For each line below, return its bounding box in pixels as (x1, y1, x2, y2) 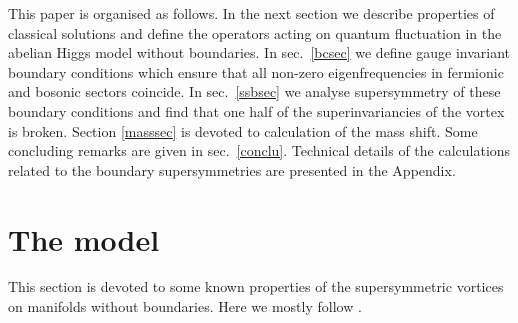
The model (8, 218, 160, 259)
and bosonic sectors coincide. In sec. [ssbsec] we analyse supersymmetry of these (8, 81, 501, 102)
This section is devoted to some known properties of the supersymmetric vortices (8, 276, 504, 297)
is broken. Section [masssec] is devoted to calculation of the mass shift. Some (8, 120, 478, 141)
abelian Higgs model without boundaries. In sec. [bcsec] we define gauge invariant (8, 42, 511, 63)
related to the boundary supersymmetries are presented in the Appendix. (8, 159, 456, 180)
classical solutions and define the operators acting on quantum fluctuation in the (8, 22, 502, 43)
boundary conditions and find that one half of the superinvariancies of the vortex (8, 100, 505, 121)
